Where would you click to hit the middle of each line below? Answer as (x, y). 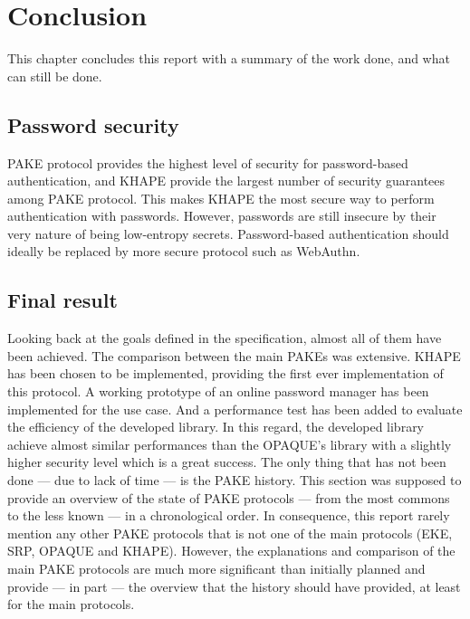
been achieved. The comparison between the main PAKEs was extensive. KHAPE (234, 355)
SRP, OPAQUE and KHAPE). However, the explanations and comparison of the (231, 551)
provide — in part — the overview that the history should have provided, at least (234, 586)
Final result (62, 300)
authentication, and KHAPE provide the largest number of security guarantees (226, 181)
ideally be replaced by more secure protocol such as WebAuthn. (184, 251)
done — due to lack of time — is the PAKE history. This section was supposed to (235, 480)
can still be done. (55, 76)
